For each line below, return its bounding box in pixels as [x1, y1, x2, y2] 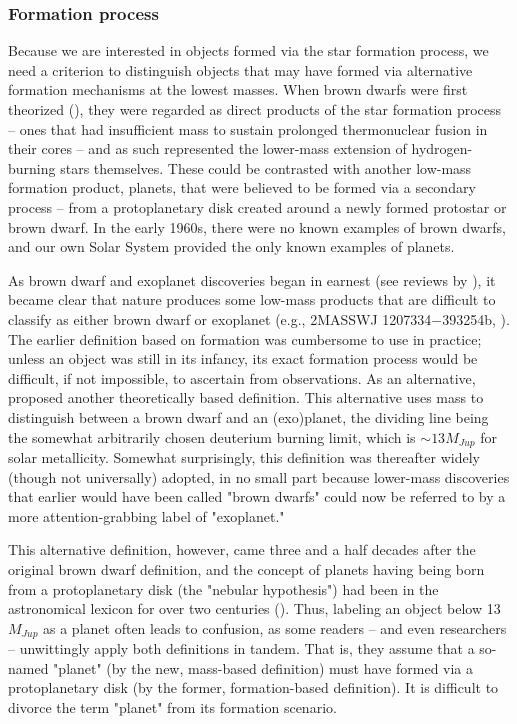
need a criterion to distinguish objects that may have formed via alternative [8, 59, 473, 80]
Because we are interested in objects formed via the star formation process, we [8, 40, 489, 61]
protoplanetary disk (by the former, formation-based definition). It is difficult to [8, 677, 499, 698]
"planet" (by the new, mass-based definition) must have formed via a [53, 657, 474, 678]
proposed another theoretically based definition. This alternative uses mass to [8, 387, 484, 408]
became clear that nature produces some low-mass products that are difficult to [8, 289, 496, 310]
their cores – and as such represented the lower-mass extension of [8, 138, 407, 159]
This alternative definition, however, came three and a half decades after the [8, 539, 476, 560]
